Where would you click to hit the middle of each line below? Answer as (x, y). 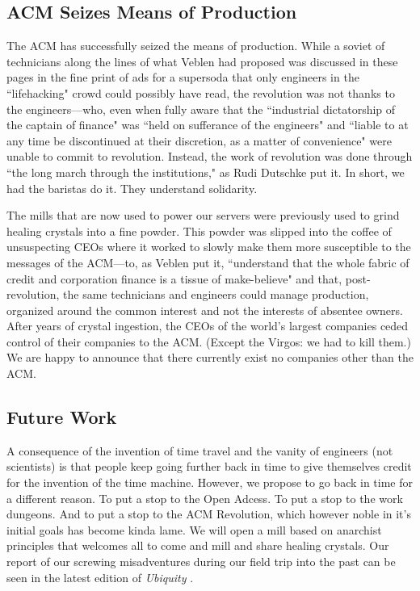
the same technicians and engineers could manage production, (216, 294)
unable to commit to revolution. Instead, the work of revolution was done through (210, 156)
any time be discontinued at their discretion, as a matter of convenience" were (199, 140)
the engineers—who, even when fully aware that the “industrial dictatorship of (201, 109)
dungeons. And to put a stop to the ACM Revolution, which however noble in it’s (209, 514)
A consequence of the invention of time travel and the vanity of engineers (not (200, 450)
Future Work (62, 417)
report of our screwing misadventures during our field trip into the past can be (201, 562)
